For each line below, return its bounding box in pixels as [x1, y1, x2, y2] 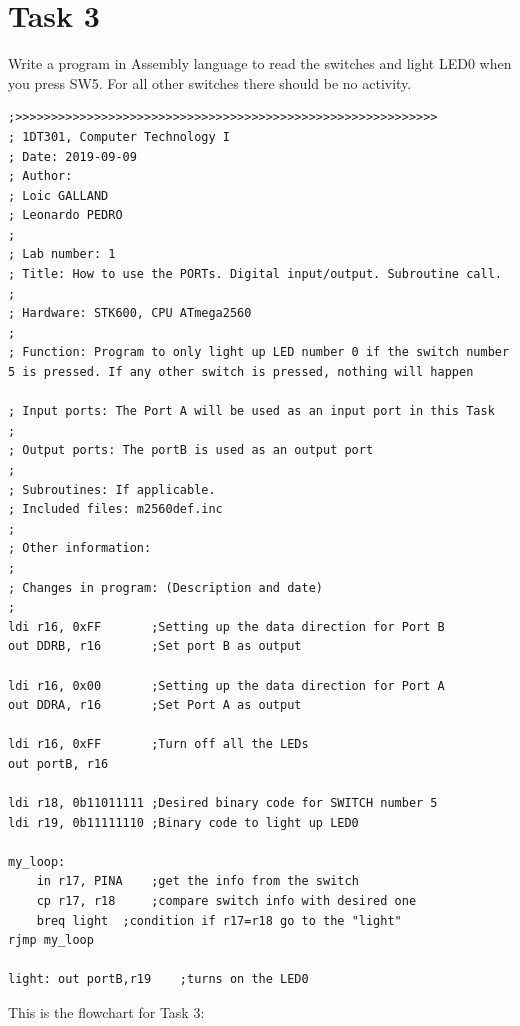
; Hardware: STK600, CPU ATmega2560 [8, 306, 252, 321]
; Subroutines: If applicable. [8, 482, 216, 497]
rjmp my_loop [8, 933, 94, 948]
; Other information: [8, 541, 152, 556]
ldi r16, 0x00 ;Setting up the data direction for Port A [8, 678, 445, 693]
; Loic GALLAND [8, 188, 109, 203]
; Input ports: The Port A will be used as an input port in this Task [8, 404, 495, 419]
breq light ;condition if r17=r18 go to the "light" [36, 913, 402, 928]
